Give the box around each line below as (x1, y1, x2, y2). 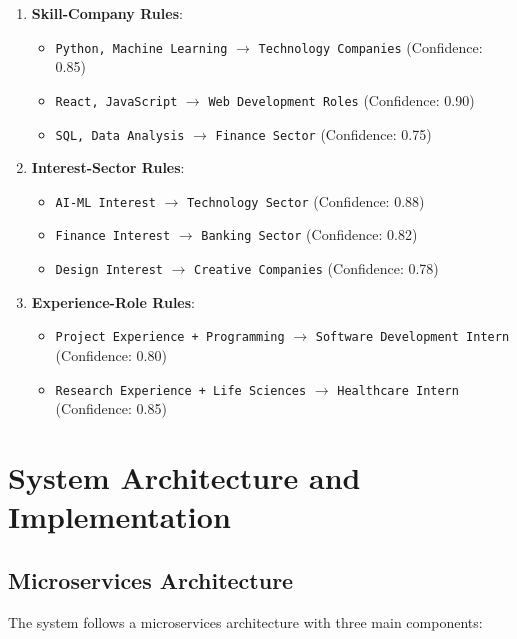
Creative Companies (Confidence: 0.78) (194, 258, 439, 279)
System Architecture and (8, 457, 361, 497)
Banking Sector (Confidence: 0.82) (201, 224, 418, 245)
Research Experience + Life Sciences (55, 383, 307, 398)
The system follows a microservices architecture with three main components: (8, 611, 483, 632)
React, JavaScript (55, 94, 178, 109)
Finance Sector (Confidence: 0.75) (215, 123, 432, 144)
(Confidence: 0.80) (55, 344, 167, 365)
